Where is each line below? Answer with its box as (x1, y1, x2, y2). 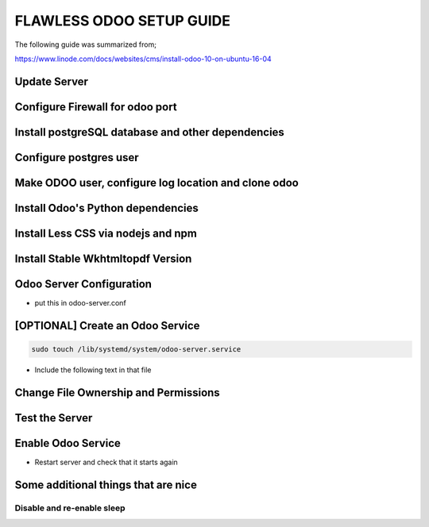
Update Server (14, 75, 89, 88)
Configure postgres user (14, 151, 139, 164)
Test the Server (14, 411, 93, 425)
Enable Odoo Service (14, 437, 121, 450)
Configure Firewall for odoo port (14, 100, 178, 113)
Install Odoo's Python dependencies (14, 201, 199, 214)
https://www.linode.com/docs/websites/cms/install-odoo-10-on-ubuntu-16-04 (14, 54, 272, 63)
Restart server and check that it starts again (34, 457, 178, 467)
